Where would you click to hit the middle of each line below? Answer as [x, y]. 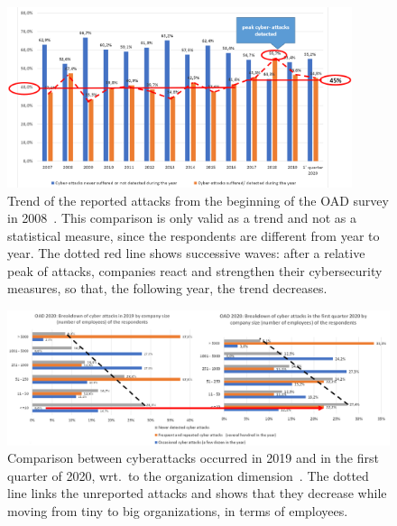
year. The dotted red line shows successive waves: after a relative [186, 253]
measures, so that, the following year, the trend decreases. [167, 288]
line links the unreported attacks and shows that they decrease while [197, 493]
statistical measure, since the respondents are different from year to [194, 235]
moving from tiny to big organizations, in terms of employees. [178, 510]
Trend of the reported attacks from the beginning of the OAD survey [198, 200]
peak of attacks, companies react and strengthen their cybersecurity [195, 270]
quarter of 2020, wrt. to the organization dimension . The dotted [188, 475]
